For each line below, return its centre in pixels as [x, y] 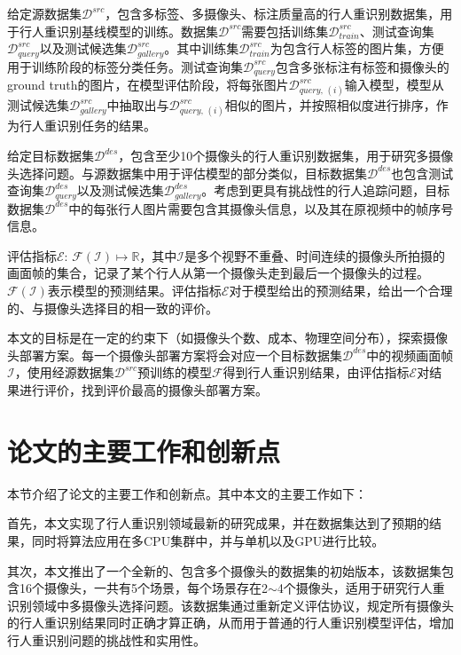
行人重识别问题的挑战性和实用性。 [106, 639]
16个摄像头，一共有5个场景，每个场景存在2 [143, 588]
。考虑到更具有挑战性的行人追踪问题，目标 [326, 190]
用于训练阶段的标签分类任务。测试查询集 [125, 66]
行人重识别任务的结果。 [87, 126]
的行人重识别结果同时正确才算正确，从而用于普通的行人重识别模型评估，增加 [230, 623]
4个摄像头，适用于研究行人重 [361, 588]
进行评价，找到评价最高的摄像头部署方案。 [143, 390]
